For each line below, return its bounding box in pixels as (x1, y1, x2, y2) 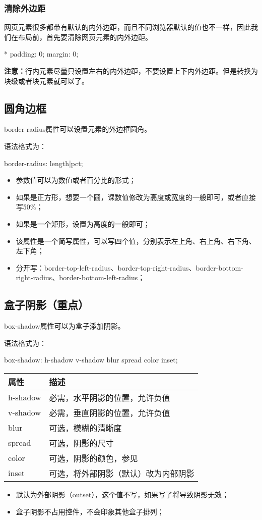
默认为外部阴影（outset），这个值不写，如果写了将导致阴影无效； (16, 489, 229, 499)
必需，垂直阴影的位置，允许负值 (49, 406, 170, 419)
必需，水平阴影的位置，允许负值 (49, 391, 170, 403)
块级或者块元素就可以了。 (4, 75, 89, 86)
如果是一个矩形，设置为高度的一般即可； (16, 218, 150, 229)
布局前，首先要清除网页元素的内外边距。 (18, 31, 152, 42)
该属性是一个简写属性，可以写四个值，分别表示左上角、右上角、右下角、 (16, 235, 256, 246)
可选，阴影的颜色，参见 (49, 452, 138, 464)
